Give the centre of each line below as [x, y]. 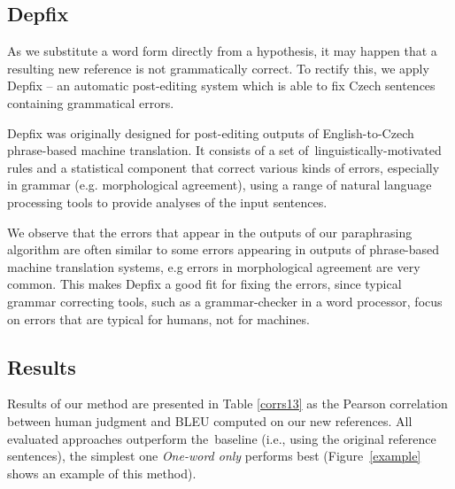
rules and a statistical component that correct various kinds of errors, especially [224, 167]
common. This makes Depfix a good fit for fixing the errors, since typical [204, 284]
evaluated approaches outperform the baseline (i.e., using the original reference [222, 438]
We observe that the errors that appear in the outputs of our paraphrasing [210, 232]
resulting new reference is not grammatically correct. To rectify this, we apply [218, 68]
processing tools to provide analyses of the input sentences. [167, 202]
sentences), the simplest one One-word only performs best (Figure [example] [214, 456]
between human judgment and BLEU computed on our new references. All [210, 420]
